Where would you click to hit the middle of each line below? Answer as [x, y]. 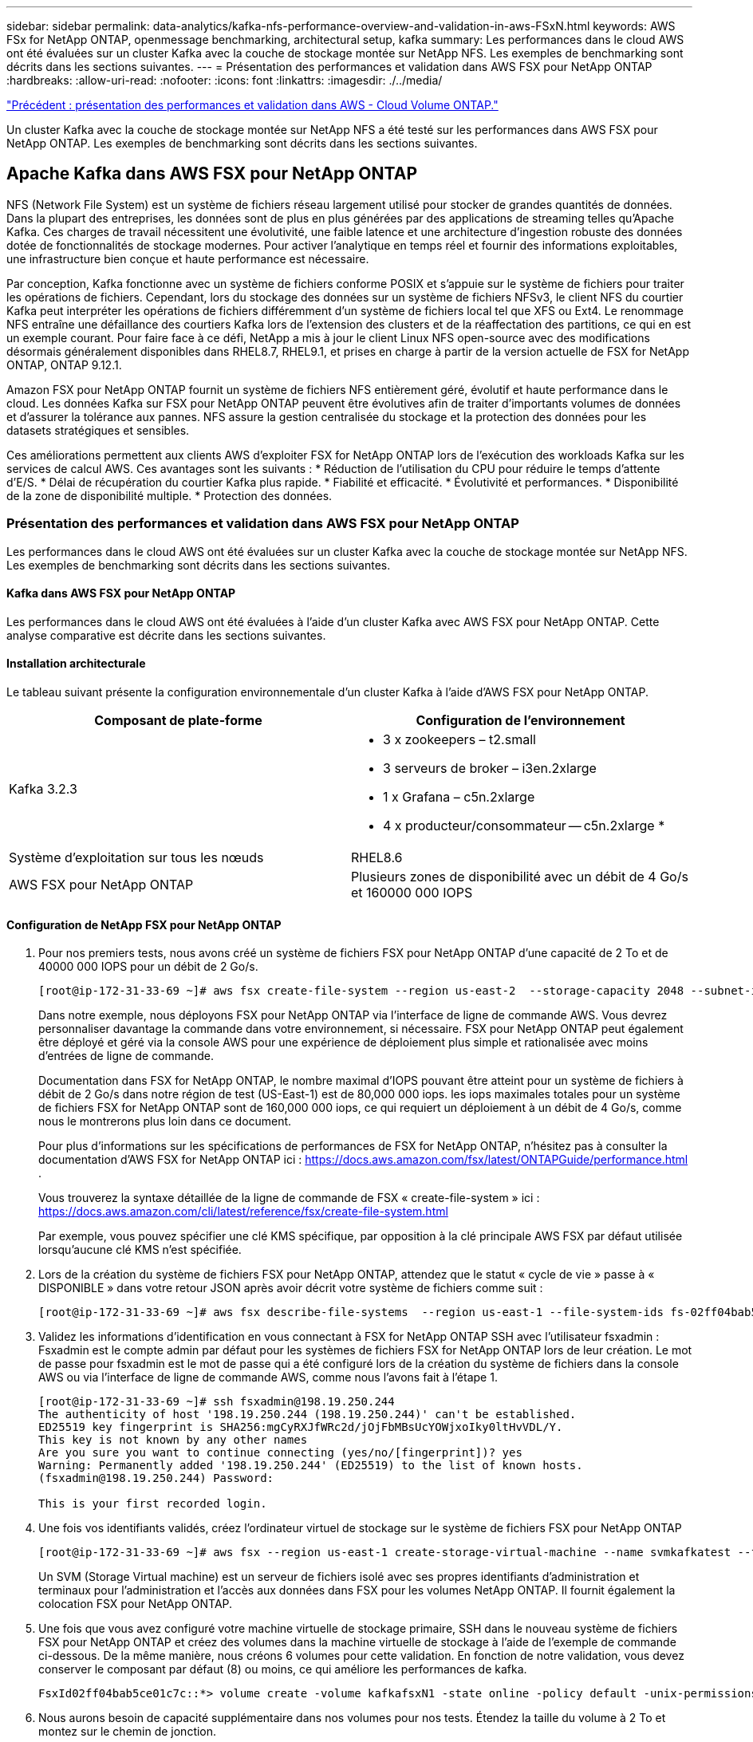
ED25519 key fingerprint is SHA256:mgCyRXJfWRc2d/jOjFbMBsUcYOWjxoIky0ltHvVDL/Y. [301, 1427]
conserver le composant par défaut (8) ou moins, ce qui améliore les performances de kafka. [283, 1669]
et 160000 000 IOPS [412, 893]
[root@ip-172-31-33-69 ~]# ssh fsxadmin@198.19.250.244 [217, 1402]
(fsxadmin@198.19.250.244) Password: [156, 1478]
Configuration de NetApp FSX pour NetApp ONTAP [144, 924]
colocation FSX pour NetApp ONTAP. [136, 1604]
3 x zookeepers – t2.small [459, 740]
